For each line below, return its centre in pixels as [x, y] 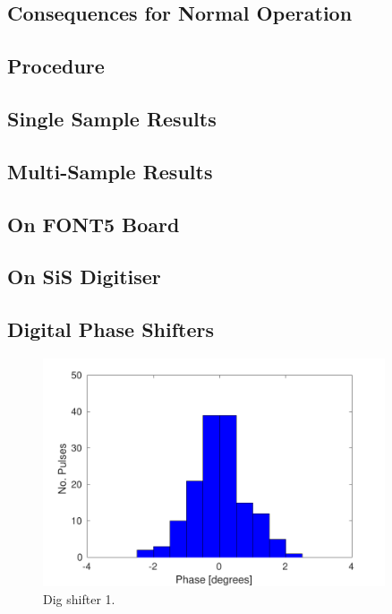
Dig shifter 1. [79, 598]
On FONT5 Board [94, 224]
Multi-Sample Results [110, 171]
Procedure [56, 66]
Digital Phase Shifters [111, 329]
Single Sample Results [112, 118]
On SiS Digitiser [84, 277]
